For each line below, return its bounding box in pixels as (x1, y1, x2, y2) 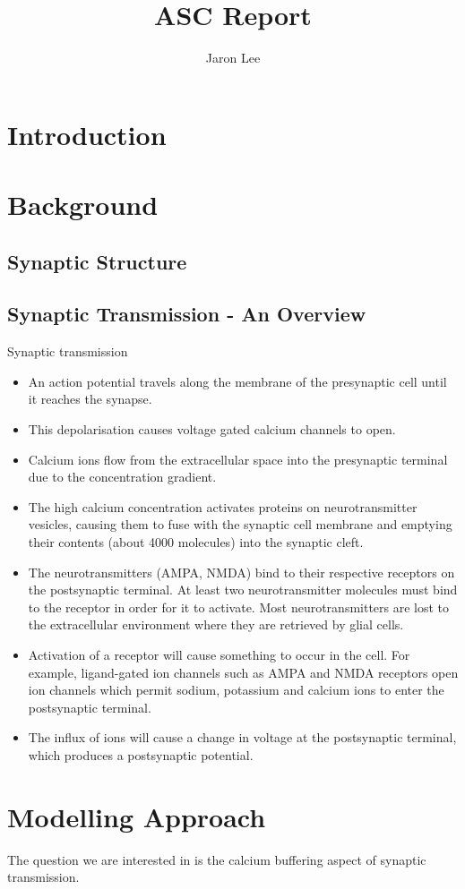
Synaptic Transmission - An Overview (7, 300, 366, 328)
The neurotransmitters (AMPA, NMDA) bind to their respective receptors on (28, 562, 455, 581)
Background (7, 186, 159, 223)
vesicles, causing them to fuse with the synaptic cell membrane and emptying (28, 515, 452, 534)
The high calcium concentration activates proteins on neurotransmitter (28, 497, 418, 516)
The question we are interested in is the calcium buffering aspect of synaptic (7, 850, 426, 868)
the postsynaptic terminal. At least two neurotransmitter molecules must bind (28, 580, 458, 599)
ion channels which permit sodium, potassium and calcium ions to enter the (28, 680, 444, 699)
